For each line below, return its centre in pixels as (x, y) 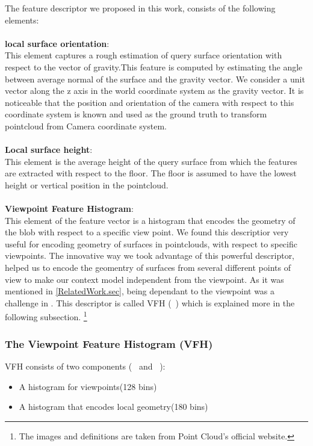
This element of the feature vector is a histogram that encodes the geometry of (150, 220)
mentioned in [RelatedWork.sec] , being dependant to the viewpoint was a (140, 291)
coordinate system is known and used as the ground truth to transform (136, 114)
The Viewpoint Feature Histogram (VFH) (109, 343)
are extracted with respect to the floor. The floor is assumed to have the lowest (151, 173)
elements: (22, 20)
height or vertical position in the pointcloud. (87, 184)
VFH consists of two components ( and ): (85, 366)
